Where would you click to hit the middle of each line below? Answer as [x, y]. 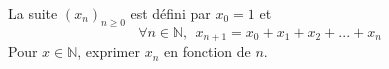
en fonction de [207, 51]
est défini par [170, 13]
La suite [33, 13]
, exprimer [108, 51]
